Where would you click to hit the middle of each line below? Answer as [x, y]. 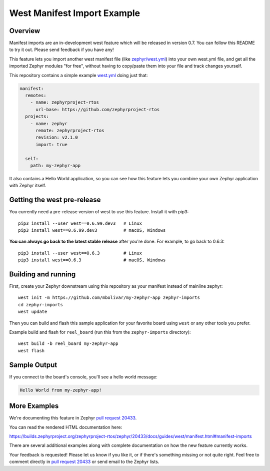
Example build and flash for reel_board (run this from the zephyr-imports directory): [100, 332]
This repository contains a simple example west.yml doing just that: [78, 75]
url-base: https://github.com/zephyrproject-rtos [98, 109]
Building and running [42, 274]
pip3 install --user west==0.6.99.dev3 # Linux [80, 223]
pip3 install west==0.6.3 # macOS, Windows [92, 260]
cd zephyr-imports [41, 305]
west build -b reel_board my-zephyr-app [68, 344]
